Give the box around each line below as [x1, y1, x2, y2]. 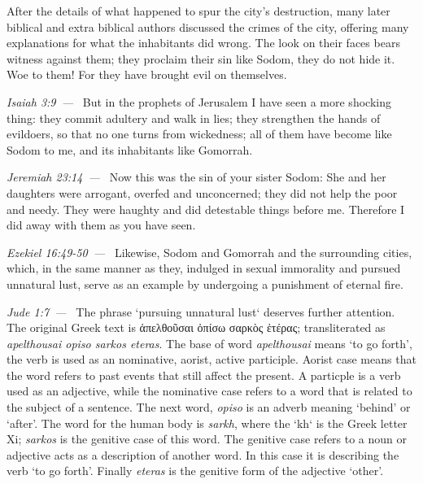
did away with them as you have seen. [7, 216, 196, 233]
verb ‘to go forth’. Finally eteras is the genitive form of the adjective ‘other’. [7, 462, 384, 479]
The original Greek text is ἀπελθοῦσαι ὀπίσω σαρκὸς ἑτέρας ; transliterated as [7, 319, 386, 336]
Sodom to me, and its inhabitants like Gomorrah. [7, 141, 253, 158]
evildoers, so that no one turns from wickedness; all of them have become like [7, 125, 392, 142]
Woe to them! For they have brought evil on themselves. [7, 66, 287, 83]
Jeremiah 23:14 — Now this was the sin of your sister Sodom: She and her [7, 168, 386, 185]
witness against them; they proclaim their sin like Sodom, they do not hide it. [7, 50, 395, 67]
